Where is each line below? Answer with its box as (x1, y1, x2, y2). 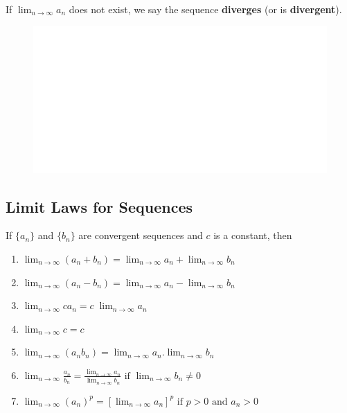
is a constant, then (213, 228, 292, 243)
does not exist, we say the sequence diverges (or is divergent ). (69, 2, 342, 16)
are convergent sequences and (78, 228, 203, 243)
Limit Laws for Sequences (6, 195, 193, 217)
